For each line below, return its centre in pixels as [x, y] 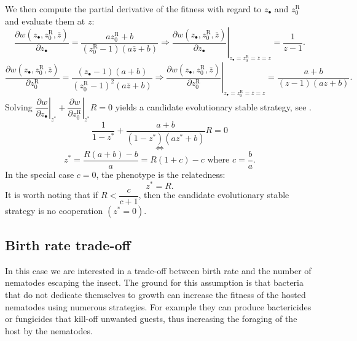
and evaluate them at [45, 21]
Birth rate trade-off [68, 245]
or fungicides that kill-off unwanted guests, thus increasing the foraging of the [151, 319]
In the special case [40, 174]
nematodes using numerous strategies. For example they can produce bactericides [158, 306]
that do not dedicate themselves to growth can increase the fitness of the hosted [155, 295]
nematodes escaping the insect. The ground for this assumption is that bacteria [154, 282]
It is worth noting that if [52, 195]
